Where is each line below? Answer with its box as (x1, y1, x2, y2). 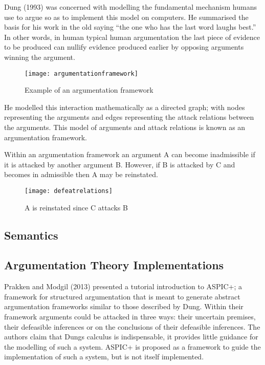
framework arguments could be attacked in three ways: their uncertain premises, (4, 311, 256, 321)
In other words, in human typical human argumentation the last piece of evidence (4, 31, 260, 42)
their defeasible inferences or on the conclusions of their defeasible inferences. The (4, 321, 260, 332)
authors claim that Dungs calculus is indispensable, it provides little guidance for (4, 331, 258, 342)
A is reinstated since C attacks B (25, 202, 128, 212)
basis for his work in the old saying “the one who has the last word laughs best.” (4, 22, 256, 32)
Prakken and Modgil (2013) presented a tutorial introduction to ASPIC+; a (4, 281, 242, 292)
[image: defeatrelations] (25, 187, 113, 195)
